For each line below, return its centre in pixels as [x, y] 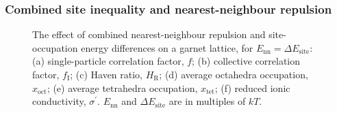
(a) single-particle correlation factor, [108, 61]
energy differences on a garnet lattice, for [167, 47]
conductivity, [59, 101]
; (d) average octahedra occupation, [234, 74]
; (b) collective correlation [246, 61]
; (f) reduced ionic [252, 87]
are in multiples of [207, 101]
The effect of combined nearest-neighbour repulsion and [149, 34]
